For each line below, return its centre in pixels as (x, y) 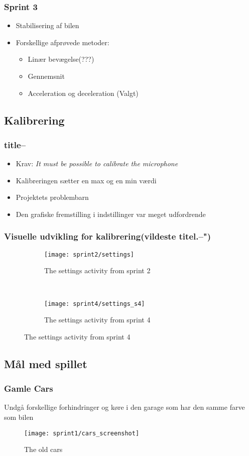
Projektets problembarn (52, 197)
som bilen (19, 417)
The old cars (43, 449)
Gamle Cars (29, 388)
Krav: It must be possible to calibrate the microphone (97, 163)
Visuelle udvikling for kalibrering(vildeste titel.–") (108, 236)
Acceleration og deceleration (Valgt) (83, 93)
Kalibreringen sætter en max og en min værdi (86, 180)
